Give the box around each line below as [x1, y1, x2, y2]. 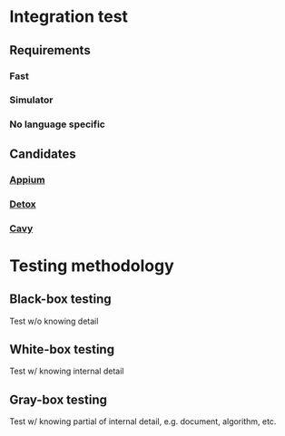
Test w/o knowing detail [9, 315, 99, 326]
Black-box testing [9, 292, 112, 307]
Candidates [9, 146, 76, 161]
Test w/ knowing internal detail [9, 365, 124, 377]
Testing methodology [9, 256, 174, 276]
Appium [9, 173, 45, 186]
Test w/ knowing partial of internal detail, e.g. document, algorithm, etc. [9, 416, 277, 427]
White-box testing [9, 342, 115, 357]
